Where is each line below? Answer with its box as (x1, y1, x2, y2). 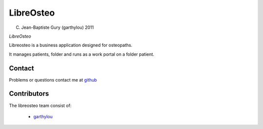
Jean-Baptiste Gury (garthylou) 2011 (21, 24, 94, 30)
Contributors (9, 89, 49, 98)
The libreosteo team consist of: (9, 103, 72, 108)
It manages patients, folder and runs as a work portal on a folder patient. (9, 51, 154, 57)
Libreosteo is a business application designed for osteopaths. (9, 42, 132, 48)
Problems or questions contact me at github (9, 77, 97, 83)
